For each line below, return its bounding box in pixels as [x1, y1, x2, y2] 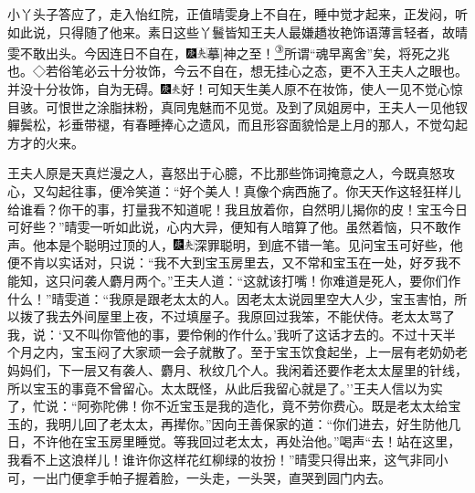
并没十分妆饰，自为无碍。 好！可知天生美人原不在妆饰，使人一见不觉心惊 [7, 79, 463, 99]
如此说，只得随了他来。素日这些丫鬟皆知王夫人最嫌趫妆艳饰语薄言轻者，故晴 [7, 22, 468, 41]
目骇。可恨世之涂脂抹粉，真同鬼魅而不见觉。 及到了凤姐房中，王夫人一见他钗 [7, 97, 468, 116]
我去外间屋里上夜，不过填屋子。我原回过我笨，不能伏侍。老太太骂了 [45, 307, 455, 326]
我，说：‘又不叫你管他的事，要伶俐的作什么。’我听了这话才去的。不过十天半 [7, 324, 456, 343]
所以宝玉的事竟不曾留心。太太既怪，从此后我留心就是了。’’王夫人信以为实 [7, 378, 443, 397]
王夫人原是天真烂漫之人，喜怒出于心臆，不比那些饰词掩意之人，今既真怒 [7, 163, 442, 183]
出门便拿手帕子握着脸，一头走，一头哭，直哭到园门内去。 [45, 467, 391, 487]
